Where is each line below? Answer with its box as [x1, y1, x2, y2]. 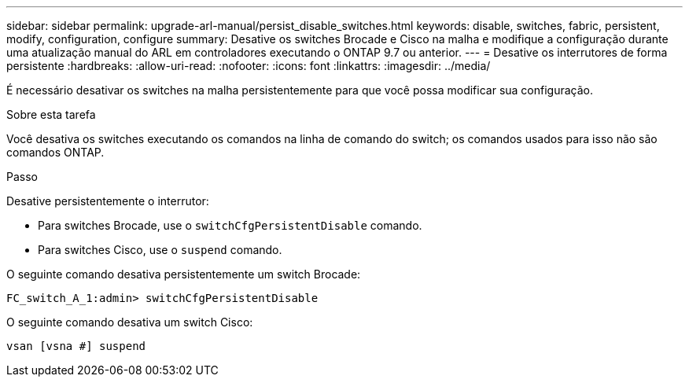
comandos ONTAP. [6, 145, 105, 159]
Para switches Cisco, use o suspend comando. [38, 243, 282, 256]
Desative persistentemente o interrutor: [6, 194, 209, 208]
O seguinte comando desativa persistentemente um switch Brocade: [6, 267, 361, 281]
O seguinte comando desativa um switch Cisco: [6, 315, 253, 329]
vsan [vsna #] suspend [6, 340, 146, 352]
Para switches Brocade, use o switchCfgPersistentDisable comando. [38, 219, 422, 232]
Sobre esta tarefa [6, 108, 96, 121]
